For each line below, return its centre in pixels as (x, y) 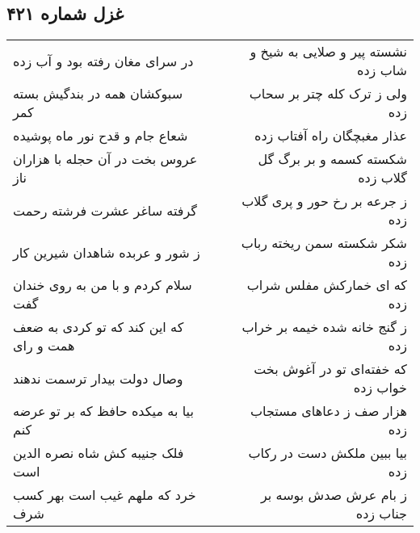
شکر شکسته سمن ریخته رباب (324, 243)
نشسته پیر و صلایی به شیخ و (328, 52)
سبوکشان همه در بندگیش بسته (98, 94)
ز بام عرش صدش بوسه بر (334, 495)
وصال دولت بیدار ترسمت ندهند (98, 378)
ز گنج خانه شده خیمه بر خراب (324, 327)
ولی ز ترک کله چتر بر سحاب (328, 94)
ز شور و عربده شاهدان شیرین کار (107, 252)
